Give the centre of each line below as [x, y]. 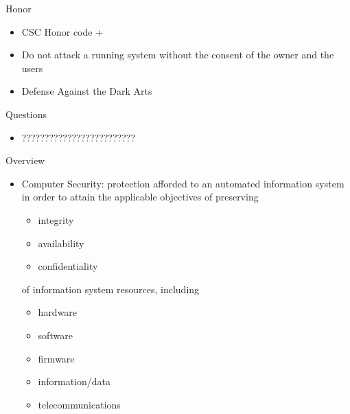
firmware [56, 358]
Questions [26, 114]
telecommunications [79, 404]
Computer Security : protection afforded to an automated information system [183, 183]
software [55, 335]
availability [61, 243]
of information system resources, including [110, 289]
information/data [74, 381]
